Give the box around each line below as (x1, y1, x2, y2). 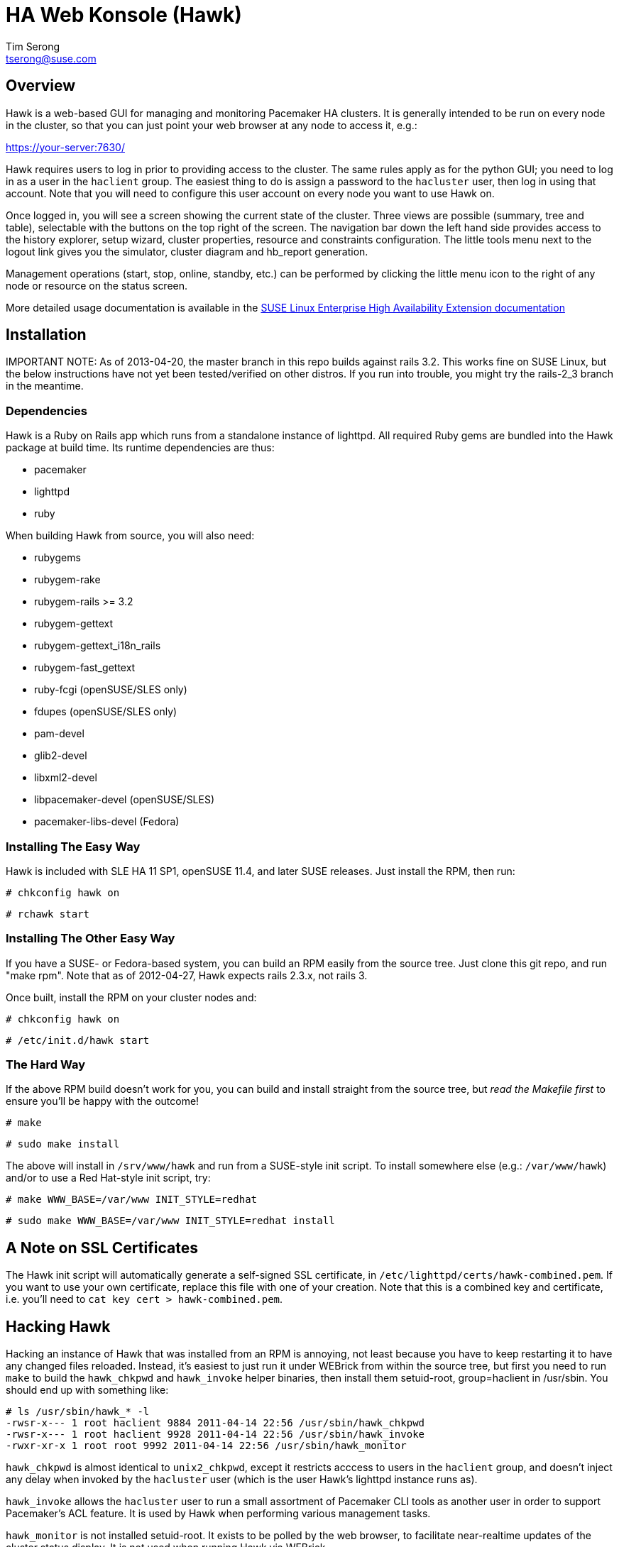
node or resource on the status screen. (6, 279, 188, 292)
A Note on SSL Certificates (6, 1238, 198, 1257)
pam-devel (34, 727, 84, 740)
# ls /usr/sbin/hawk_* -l (6, 1406, 150, 1418)
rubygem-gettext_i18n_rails (34, 639, 161, 652)
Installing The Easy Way (6, 839, 141, 854)
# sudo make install (6, 1138, 120, 1150)
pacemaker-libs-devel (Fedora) (34, 815, 180, 828)
